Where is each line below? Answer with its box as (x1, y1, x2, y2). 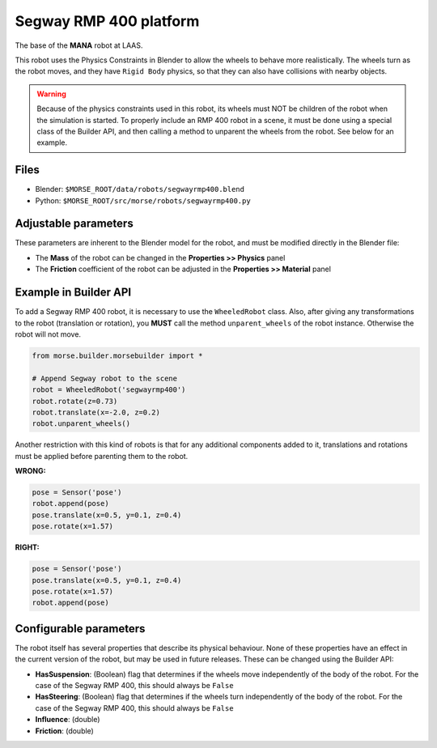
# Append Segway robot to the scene (32, 373, 178, 383)
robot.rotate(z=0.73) (32, 397, 118, 406)
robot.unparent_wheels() (32, 419, 131, 428)
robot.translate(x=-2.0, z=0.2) (32, 407, 161, 417)
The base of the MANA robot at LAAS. (15, 40, 143, 50)
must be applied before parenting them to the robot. (15, 451, 189, 461)
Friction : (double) (35, 725, 95, 736)
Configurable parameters (15, 622, 146, 635)
